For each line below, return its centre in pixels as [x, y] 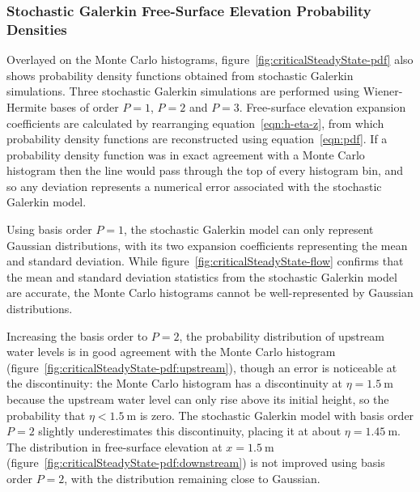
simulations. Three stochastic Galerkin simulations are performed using [183, 91]
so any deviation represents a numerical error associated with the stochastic [194, 186]
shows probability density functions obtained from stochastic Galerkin [180, 75]
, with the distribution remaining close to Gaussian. [192, 478]
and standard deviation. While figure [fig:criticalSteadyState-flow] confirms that [205, 261]
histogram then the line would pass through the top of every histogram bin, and [205, 170]
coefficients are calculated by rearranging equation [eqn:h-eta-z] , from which [195, 123]
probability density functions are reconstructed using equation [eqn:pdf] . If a [197, 139]
